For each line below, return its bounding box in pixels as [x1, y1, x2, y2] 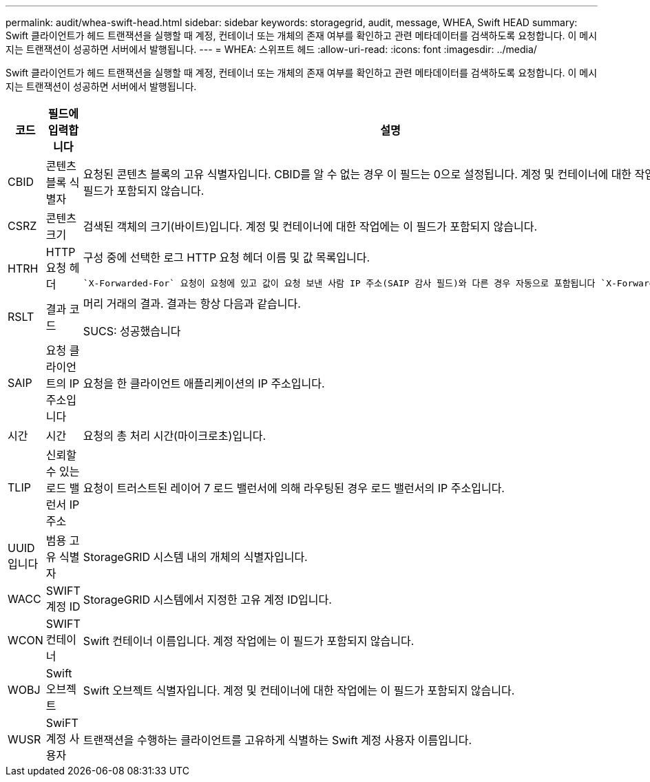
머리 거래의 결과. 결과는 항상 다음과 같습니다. [83, 297, 301, 310]
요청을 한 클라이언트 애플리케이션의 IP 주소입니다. [83, 377, 325, 390]
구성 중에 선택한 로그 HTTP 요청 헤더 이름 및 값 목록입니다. [83, 250, 370, 264]
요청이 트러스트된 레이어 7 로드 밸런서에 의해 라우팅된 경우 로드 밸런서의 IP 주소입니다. [83, 481, 505, 495]
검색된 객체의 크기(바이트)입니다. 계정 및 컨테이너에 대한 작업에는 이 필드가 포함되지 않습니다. [83, 220, 538, 233]
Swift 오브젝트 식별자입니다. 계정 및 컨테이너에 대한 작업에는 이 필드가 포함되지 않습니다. [83, 684, 515, 697]
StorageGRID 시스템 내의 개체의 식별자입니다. [83, 550, 308, 564]
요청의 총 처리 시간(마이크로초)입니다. [83, 429, 266, 443]
